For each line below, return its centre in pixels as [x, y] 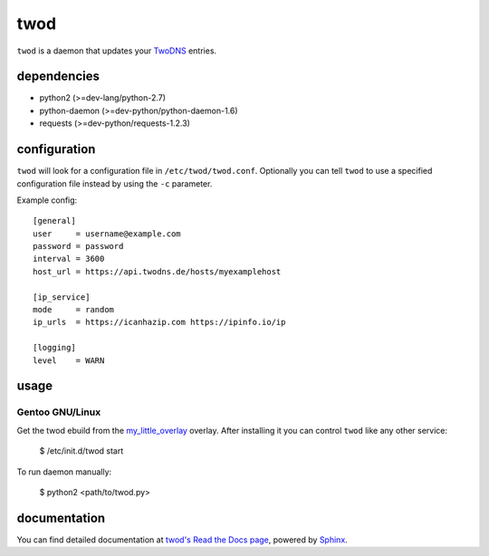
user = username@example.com [107, 234]
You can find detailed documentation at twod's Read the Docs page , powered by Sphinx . [182, 540]
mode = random [74, 310]
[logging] [54, 348]
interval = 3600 [69, 259]
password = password [78, 246]
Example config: [47, 200]
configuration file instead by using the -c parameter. [115, 183]
